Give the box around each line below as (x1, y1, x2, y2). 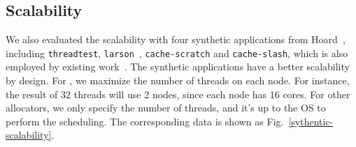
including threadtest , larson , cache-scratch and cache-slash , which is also (6, 45, 348, 60)
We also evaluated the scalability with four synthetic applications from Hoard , (6, 32, 346, 47)
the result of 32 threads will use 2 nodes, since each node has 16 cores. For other (6, 86, 350, 101)
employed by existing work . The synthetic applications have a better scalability (6, 59, 350, 74)
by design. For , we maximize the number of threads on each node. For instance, (6, 73, 350, 88)
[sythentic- (288, 114, 334, 128)
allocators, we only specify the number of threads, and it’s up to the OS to (6, 100, 326, 115)
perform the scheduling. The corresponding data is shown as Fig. (6, 114, 284, 128)
